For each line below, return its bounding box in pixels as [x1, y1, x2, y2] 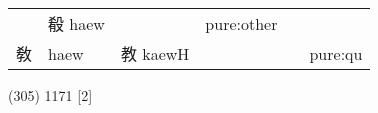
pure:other [205, 11, 278, 35]
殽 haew [48, 12, 105, 35]
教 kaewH [120, 42, 190, 65]
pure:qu [309, 41, 363, 65]
